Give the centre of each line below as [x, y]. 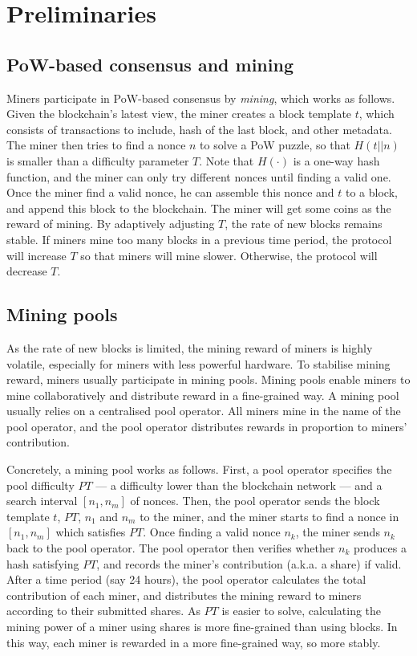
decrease [27, 271]
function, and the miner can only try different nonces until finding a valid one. [199, 176]
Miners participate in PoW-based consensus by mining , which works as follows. [201, 98]
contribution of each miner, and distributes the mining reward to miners [184, 595]
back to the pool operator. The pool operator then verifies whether [171, 548]
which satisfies [91, 532]
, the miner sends [338, 532]
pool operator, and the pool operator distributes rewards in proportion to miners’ [207, 426]
